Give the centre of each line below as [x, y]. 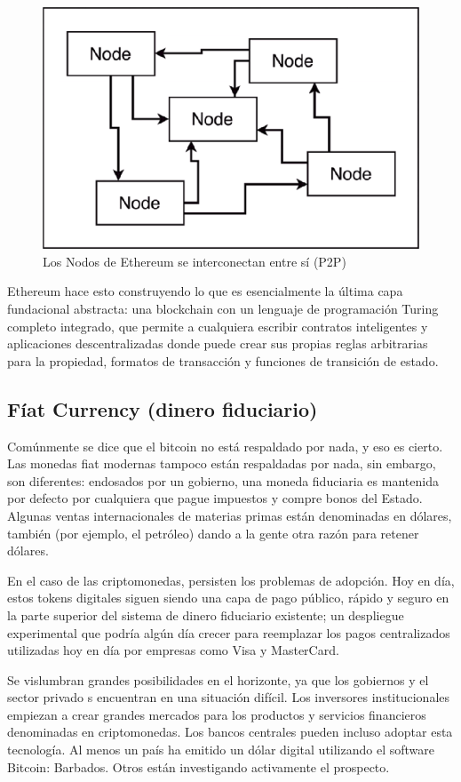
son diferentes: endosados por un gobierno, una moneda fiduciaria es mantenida [223, 480]
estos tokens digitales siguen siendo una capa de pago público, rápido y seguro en [228, 598]
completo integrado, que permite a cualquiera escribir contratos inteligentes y [218, 326]
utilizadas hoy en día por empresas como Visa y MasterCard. [173, 650]
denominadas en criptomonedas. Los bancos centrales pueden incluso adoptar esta [230, 732]
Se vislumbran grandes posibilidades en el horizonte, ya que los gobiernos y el [218, 679]
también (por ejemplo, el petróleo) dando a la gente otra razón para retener [213, 533]
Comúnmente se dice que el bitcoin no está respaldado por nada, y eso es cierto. [225, 446]
